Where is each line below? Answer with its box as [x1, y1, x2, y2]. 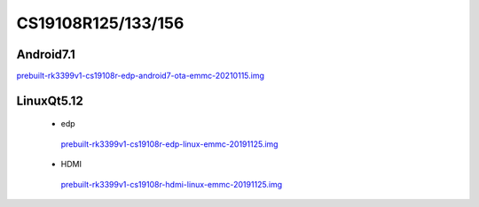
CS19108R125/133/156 [16, 13, 185, 33]
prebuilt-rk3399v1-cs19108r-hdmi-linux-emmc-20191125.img [60, 179, 283, 189]
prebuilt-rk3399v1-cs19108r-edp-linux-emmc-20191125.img [60, 138, 279, 149]
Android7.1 [16, 47, 75, 62]
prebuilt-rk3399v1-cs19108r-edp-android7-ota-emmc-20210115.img [16, 71, 265, 81]
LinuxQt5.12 [16, 93, 83, 108]
